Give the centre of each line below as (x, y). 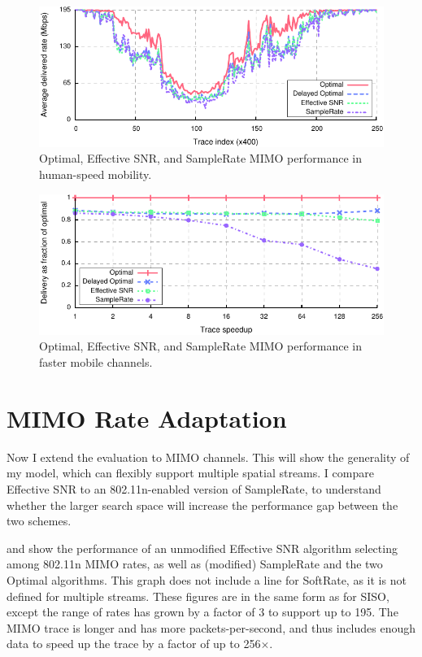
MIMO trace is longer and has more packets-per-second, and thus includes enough (211, 627)
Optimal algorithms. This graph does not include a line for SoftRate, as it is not (207, 579)
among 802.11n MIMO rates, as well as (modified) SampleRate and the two (195, 564)
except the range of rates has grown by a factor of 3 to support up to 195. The (202, 612)
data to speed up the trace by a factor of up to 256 (134, 644)
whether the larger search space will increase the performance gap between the (202, 505)
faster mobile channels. (96, 362)
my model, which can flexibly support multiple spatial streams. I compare (190, 473)
